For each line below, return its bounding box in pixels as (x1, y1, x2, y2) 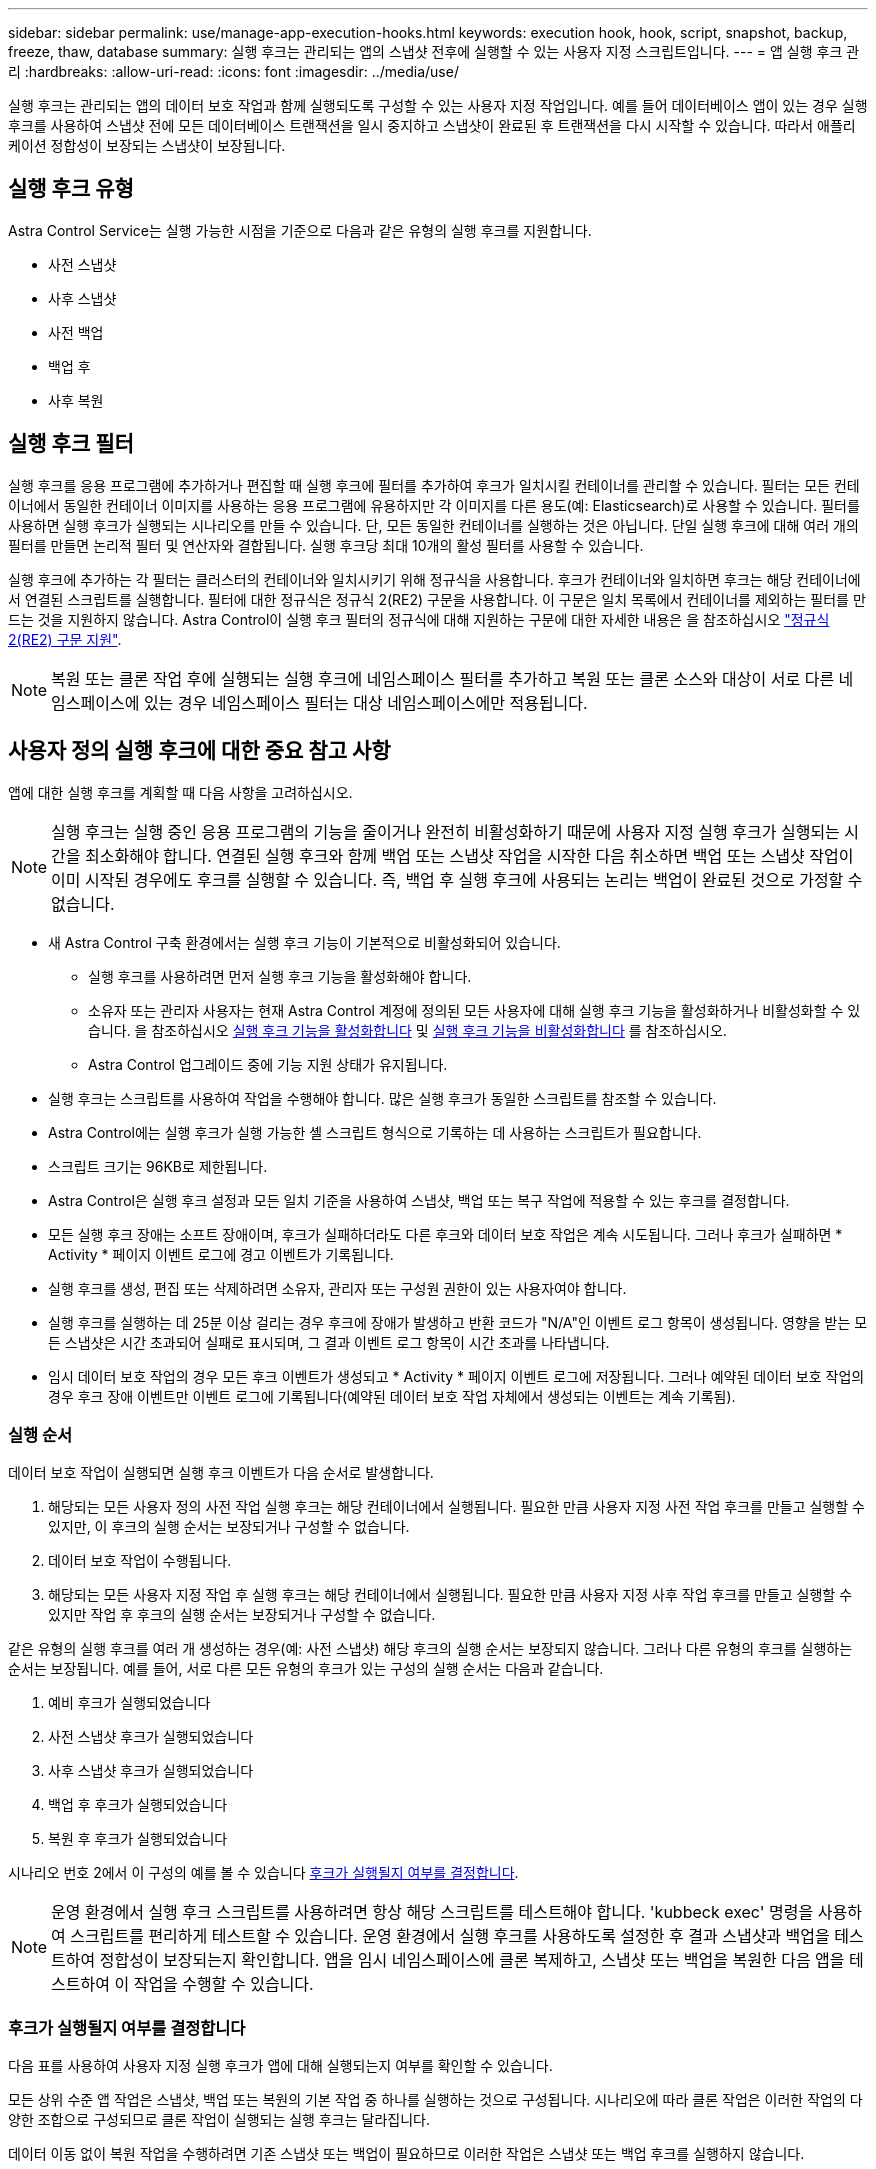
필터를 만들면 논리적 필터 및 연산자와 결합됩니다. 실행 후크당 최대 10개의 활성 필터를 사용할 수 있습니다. (8, 536, 644, 554)
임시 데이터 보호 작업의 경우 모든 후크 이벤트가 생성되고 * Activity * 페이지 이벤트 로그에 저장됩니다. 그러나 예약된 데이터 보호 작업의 (48, 1367, 865, 1385)
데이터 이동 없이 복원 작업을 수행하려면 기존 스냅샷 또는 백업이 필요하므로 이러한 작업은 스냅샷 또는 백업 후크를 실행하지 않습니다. (8, 2145, 805, 2163)
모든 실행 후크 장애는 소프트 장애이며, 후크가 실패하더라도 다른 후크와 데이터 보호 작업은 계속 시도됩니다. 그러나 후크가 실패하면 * (48, 1225, 843, 1243)
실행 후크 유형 (8, 176, 134, 202)
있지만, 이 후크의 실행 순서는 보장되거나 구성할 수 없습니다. (48, 1518, 410, 1536)
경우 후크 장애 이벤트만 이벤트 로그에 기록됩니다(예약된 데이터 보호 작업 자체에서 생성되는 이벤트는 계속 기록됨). (48, 1387, 736, 1405)
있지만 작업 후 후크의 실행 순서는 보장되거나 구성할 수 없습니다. (48, 1606, 436, 1624)
